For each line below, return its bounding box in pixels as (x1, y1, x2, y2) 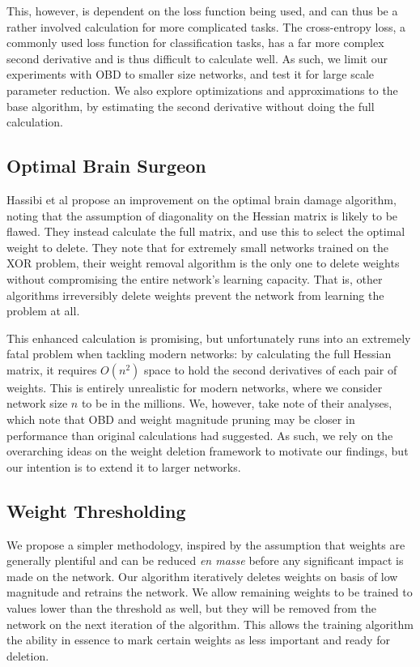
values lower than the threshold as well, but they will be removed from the (6, 600, 376, 617)
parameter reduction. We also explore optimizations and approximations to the (6, 81, 398, 98)
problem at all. (6, 302, 80, 319)
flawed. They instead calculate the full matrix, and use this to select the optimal (6, 223, 405, 240)
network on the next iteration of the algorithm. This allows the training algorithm (6, 615, 414, 632)
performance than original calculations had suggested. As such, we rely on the (6, 426, 393, 443)
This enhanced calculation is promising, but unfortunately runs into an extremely (6, 329, 411, 346)
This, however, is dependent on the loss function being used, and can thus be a (6, 2, 398, 19)
